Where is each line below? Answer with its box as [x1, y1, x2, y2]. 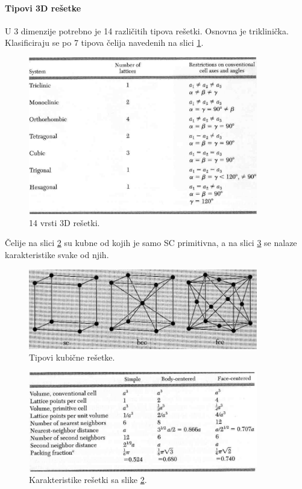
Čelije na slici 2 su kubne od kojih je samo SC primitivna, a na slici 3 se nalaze [5, 236, 297, 249]
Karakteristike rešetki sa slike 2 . [29, 473, 147, 486]
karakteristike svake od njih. [5, 248, 109, 260]
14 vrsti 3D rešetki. [29, 216, 100, 229]
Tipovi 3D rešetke [5, 1, 81, 14]
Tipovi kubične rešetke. [29, 351, 115, 364]
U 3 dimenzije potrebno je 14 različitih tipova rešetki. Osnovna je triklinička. [5, 24, 289, 37]
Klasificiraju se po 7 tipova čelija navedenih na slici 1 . [5, 36, 204, 49]
